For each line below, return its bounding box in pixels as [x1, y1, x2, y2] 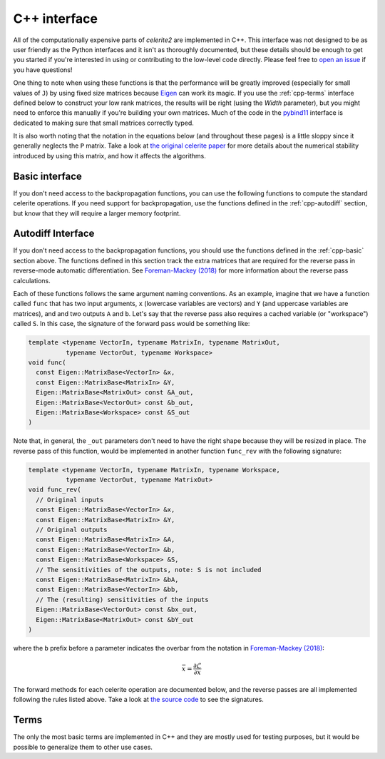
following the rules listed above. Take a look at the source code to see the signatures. [13, 696, 264, 704]
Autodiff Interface [13, 228, 95, 240]
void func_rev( [28, 486, 81, 494]
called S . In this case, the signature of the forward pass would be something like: [13, 320, 250, 328]
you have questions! [13, 65, 73, 74]
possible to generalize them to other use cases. [13, 743, 153, 751]
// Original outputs [36, 525, 108, 534]
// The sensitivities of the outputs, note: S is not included [36, 566, 262, 574]
